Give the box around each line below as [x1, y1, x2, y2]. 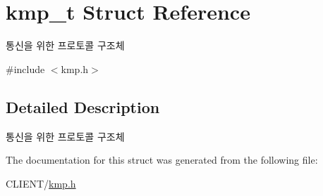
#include [6, 61, 45, 76]
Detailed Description [6, 96, 160, 117]
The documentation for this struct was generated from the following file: [6, 152, 318, 167]
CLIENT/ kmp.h [6, 176, 76, 190]
